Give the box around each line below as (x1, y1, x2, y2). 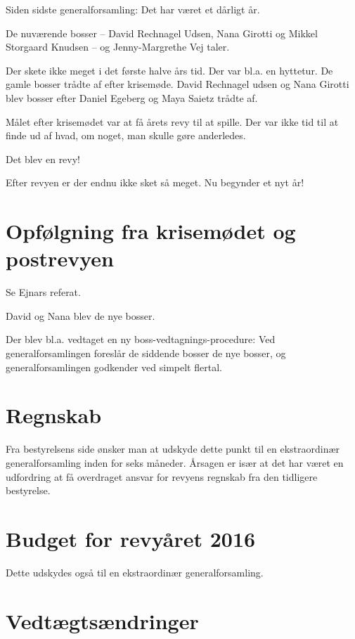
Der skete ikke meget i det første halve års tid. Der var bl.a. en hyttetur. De (6, 63, 333, 77)
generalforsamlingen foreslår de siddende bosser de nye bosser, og (6, 346, 286, 361)
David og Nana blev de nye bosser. (6, 308, 155, 323)
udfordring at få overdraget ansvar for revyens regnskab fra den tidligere (6, 469, 318, 484)
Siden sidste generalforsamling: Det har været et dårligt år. (6, 2, 260, 16)
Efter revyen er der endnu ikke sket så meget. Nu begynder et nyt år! (6, 175, 304, 190)
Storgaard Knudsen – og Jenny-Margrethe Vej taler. (6, 39, 230, 54)
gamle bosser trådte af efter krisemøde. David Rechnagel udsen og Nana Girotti (6, 77, 349, 91)
